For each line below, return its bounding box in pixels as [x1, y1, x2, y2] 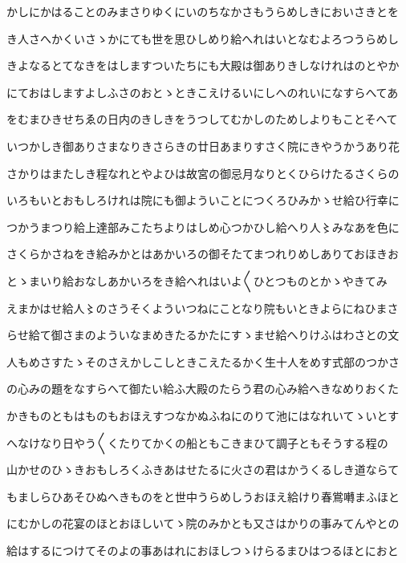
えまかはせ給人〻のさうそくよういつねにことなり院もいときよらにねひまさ [6, 299, 399, 316]
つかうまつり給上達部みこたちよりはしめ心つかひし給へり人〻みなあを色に [6, 218, 400, 235]
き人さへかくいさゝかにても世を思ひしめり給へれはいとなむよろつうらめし [6, 30, 399, 47]
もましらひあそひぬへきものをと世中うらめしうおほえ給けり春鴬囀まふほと [6, 488, 400, 504]
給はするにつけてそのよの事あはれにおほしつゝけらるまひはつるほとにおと [6, 541, 399, 558]
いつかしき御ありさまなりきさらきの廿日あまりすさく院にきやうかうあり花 [6, 137, 400, 154]
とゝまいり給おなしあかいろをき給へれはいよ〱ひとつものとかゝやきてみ [6, 272, 388, 289]
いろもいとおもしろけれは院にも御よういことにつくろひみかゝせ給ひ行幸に [6, 192, 400, 209]
